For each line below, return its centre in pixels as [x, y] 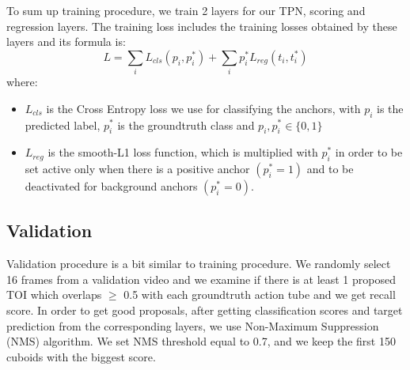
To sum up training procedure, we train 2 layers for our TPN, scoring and [186, 10]
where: [22, 82]
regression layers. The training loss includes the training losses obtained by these [202, 26]
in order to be [369, 152]
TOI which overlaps [54, 294]
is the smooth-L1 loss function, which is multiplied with [183, 152]
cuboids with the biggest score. [81, 356]
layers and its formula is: [66, 42]
